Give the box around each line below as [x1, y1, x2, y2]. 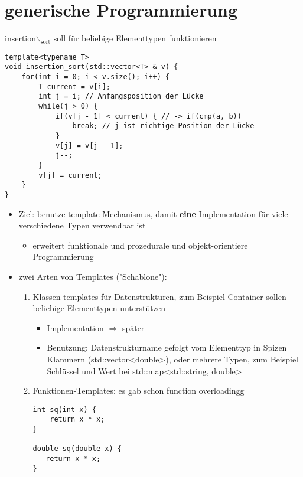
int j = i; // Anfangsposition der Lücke [38, 92, 204, 101]
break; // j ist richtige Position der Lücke [72, 122, 255, 130]
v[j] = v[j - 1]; [55, 141, 123, 150]
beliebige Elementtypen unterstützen [32, 302, 165, 314]
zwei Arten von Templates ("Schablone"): [18, 270, 167, 282]
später [122, 321, 145, 334]
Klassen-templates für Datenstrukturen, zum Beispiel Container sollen [32, 290, 286, 302]
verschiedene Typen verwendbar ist [18, 219, 146, 231]
